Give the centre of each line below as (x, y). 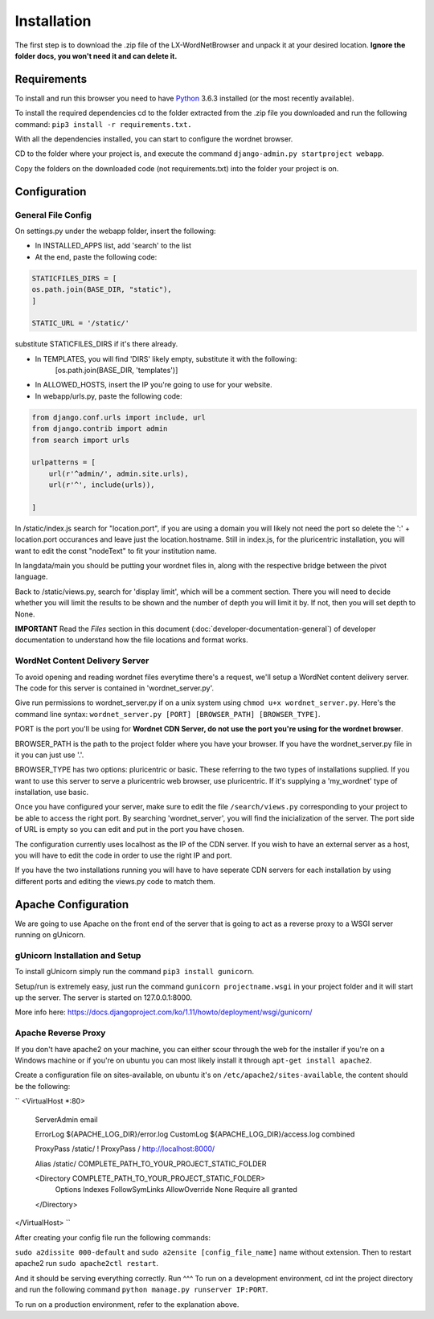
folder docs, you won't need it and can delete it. (96, 55)
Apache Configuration (72, 904)
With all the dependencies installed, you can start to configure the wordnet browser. (154, 139)
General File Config (53, 215)
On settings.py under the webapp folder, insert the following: (115, 231)
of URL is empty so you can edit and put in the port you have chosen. (129, 829)
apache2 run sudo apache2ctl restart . (87, 1264)
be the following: (43, 1086)
